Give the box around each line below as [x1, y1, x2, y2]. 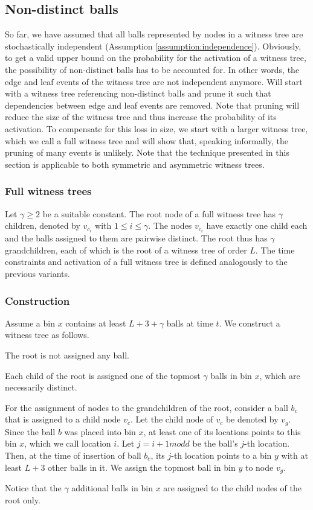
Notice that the [5, 482, 62, 494]
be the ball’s [192, 437, 238, 450]
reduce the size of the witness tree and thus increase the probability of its [5, 110, 277, 123]
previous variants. [5, 267, 70, 280]
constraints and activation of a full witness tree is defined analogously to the [5, 255, 288, 268]
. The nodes [148, 219, 192, 232]
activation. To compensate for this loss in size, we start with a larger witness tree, [5, 122, 308, 135]
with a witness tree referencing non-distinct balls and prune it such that [5, 87, 271, 100]
